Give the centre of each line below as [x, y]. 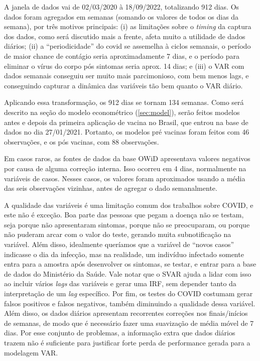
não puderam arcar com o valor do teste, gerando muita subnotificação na [118, 234]
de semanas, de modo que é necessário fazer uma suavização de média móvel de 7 [129, 323]
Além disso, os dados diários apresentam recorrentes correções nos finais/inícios [126, 313]
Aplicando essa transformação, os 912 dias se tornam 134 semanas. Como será [124, 102]
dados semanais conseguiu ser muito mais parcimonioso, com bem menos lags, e [126, 76]
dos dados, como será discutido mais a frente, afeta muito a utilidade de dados [125, 36]
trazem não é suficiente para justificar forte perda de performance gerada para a [127, 342]
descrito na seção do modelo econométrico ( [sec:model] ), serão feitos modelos [122, 112]
